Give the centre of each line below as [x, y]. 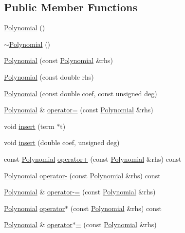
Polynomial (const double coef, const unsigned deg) [81, 93]
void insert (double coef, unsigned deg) [62, 142]
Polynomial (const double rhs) [49, 76]
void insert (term [29, 126]
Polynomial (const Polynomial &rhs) [58, 60]
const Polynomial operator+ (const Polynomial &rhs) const [93, 159]
